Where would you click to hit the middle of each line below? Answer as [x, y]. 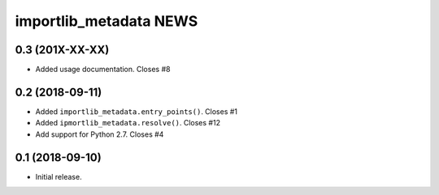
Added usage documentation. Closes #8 [103, 70]
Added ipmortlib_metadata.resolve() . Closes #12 [128, 123]
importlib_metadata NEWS [106, 21]
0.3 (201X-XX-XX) [62, 50]
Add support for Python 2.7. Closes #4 [100, 134]
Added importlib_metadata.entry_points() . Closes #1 [137, 111]
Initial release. [59, 176]
